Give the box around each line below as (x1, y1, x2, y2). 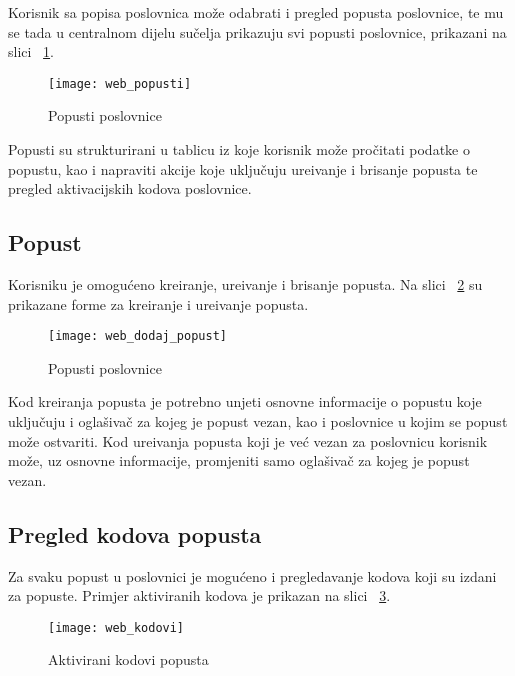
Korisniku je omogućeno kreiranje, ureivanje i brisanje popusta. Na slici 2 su (8, 274, 483, 295)
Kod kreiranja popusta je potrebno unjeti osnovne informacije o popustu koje (8, 391, 482, 412)
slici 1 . (8, 41, 54, 62)
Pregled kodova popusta (8, 518, 262, 549)
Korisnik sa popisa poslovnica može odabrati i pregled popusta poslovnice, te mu (8, 2, 504, 22)
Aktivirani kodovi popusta (48, 649, 209, 670)
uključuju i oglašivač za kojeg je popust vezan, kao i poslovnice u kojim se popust (8, 411, 508, 432)
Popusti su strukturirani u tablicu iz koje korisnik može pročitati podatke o (8, 139, 470, 160)
